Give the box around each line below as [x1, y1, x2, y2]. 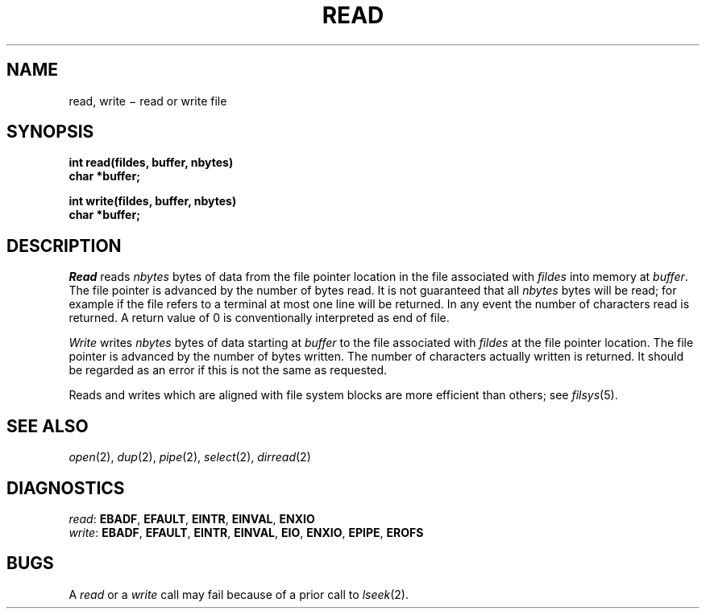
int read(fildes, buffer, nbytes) [69, 155, 234, 170]
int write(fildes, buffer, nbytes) [69, 194, 237, 208]
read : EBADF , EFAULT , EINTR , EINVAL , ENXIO [69, 511, 315, 526]
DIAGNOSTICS [6, 477, 125, 498]
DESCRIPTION [6, 235, 122, 256]
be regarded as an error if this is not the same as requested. [69, 363, 388, 378]
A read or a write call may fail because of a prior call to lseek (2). [69, 587, 409, 601]
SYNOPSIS [6, 122, 94, 142]
